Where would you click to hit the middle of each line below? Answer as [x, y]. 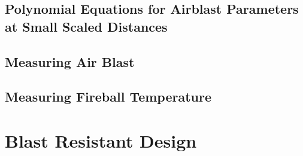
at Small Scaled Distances [86, 26]
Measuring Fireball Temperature [108, 97]
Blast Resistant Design [101, 140]
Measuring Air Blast [70, 61]
